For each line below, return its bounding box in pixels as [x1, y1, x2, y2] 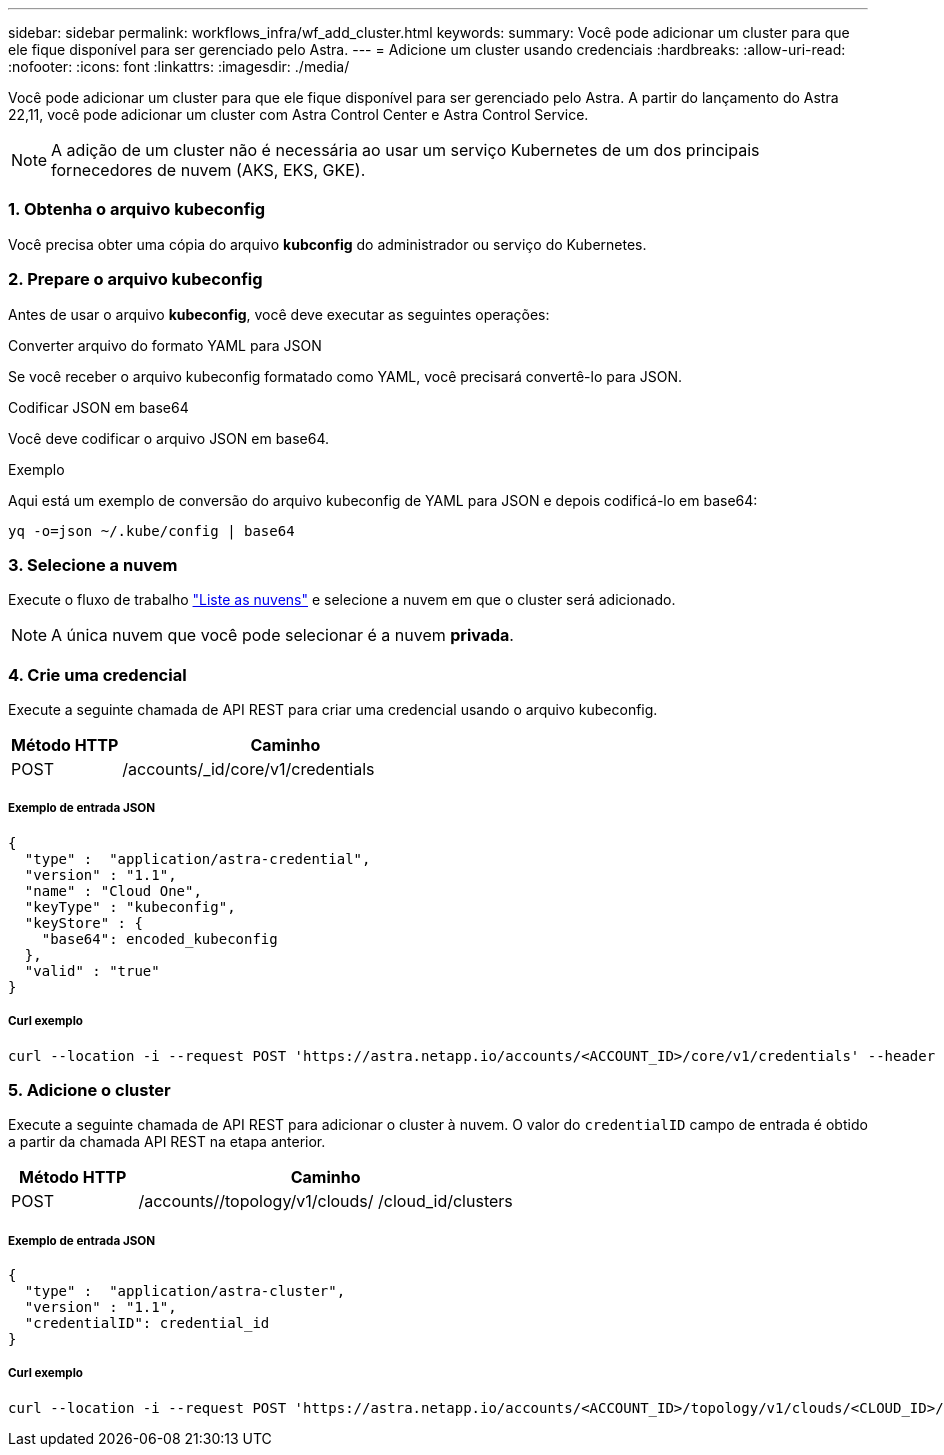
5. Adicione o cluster [8, 1079, 171, 1100]
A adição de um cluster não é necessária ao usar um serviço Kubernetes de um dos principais [51, 140, 760, 160]
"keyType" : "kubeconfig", [24, 898, 236, 915]
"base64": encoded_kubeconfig [41, 930, 278, 947]
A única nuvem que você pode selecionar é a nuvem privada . [51, 625, 514, 646]
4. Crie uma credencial [8, 664, 187, 685]
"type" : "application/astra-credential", [24, 850, 371, 867]
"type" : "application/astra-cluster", [24, 1283, 346, 1300]
